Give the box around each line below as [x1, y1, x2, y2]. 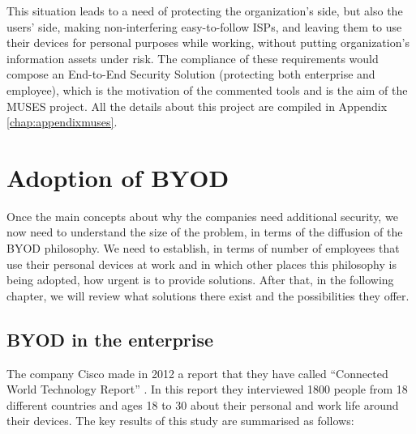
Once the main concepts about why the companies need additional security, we [6, 207, 398, 224]
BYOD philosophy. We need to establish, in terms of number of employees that [6, 240, 400, 257]
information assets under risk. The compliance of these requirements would [6, 49, 379, 66]
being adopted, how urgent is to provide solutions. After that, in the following [6, 271, 394, 288]
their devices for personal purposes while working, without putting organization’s [6, 34, 410, 51]
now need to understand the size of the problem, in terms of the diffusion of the [6, 223, 403, 240]
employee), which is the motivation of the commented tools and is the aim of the [6, 81, 408, 98]
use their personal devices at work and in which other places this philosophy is [6, 255, 397, 272]
